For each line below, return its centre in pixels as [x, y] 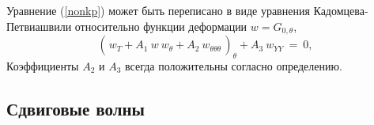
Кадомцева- [341, 10]
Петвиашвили [39, 26]
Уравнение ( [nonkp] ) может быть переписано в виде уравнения [158, 10]
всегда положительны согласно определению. [234, 65]
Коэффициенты [43, 65]
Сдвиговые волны [76, 108]
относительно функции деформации [161, 26]
